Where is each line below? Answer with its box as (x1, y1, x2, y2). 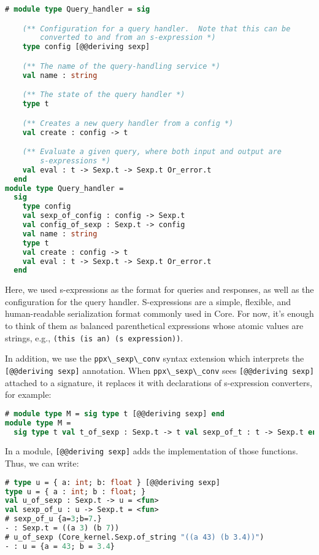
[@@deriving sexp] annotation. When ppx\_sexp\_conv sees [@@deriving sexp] (5, 363, 314, 376)
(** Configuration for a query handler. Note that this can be (22, 24, 291, 33)
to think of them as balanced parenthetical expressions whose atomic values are (5, 319, 304, 332)
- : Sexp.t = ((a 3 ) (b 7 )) (5, 524, 120, 533)
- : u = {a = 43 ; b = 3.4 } (5, 541, 115, 551)
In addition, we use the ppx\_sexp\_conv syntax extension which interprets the (5, 352, 304, 365)
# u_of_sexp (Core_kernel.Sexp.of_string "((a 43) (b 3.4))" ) (5, 532, 264, 541)
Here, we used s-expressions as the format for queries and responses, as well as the (5, 283, 314, 296)
